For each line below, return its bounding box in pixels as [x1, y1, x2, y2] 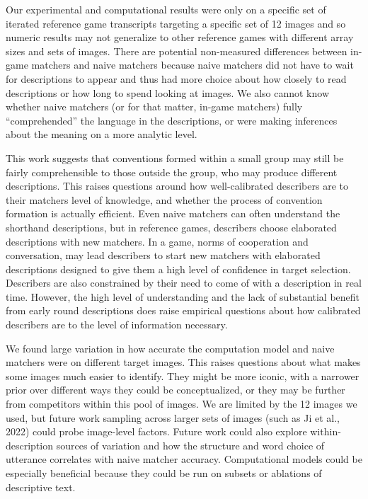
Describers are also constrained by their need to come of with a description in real [6, 275, 362, 290]
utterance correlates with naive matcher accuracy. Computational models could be [6, 452, 362, 466]
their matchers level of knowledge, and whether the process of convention [6, 192, 323, 207]
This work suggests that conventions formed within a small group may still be [6, 150, 344, 165]
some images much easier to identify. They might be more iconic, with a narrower [6, 368, 360, 383]
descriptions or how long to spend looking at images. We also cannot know [6, 85, 330, 100]
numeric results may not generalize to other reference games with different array [6, 30, 354, 45]
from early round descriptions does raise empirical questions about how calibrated [6, 303, 361, 318]
